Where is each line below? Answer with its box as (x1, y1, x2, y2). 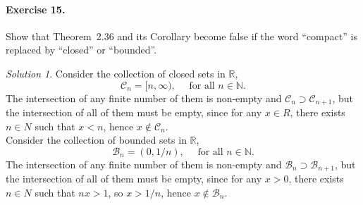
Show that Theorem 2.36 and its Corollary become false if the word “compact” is (6, 28, 357, 43)
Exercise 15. (6, 1, 66, 16)
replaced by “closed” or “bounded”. (6, 42, 157, 57)
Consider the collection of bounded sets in (6, 132, 187, 147)
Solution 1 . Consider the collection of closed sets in (6, 66, 226, 80)
